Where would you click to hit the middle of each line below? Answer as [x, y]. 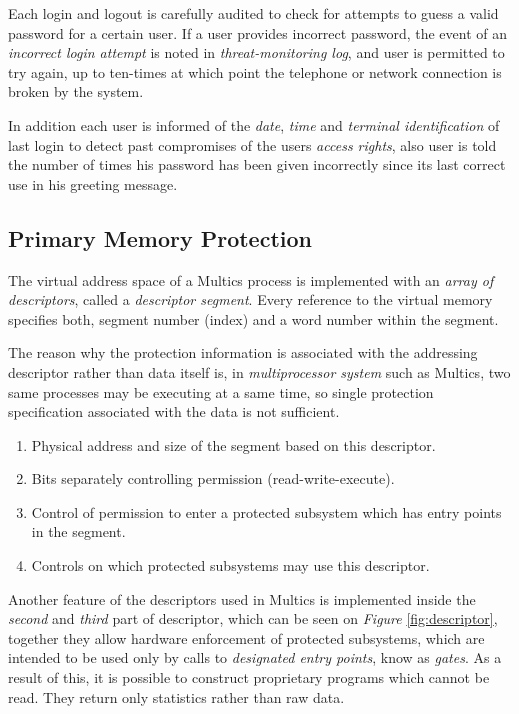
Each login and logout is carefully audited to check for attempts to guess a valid [253, 13]
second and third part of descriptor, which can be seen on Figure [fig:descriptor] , [253, 618]
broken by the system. [76, 91]
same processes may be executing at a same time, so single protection [221, 391]
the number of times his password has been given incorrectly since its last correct [257, 164]
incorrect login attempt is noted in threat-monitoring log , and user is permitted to [256, 52]
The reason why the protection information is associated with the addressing [243, 352]
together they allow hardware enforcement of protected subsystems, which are [246, 637]
